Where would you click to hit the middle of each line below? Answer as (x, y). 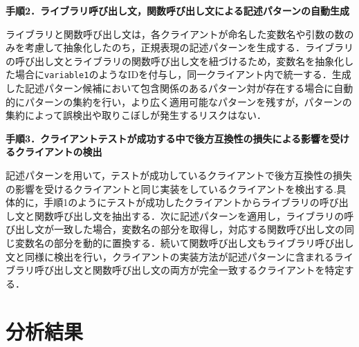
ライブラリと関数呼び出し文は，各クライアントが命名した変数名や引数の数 (175, 34)
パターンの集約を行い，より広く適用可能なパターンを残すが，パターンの (188, 101)
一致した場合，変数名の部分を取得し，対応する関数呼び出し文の (199, 229)
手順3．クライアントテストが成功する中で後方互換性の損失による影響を (168, 138)
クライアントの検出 (58, 152)
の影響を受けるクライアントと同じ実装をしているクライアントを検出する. (171, 188)
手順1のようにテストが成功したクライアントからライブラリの (182, 202)
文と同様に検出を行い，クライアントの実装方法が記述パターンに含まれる (170, 256)
